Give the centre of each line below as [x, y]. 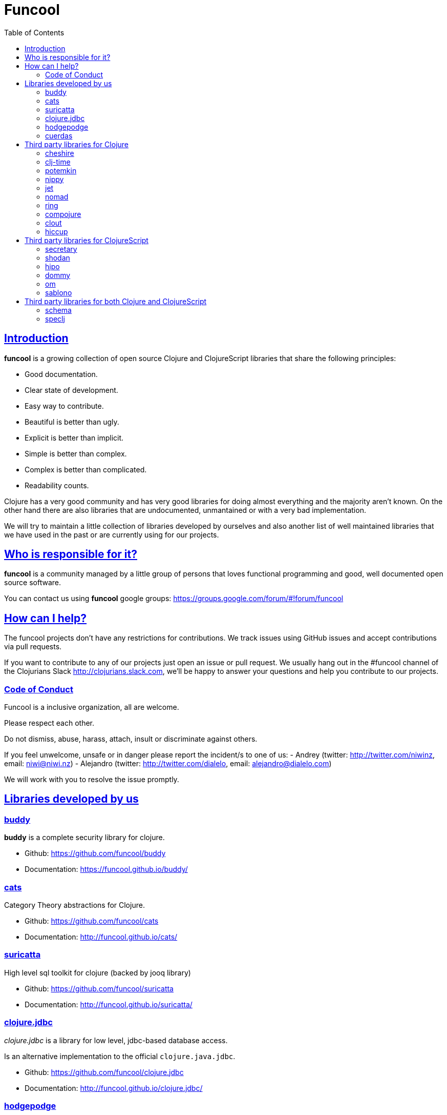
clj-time [58, 162]
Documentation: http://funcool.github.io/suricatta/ [109, 1004]
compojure [63, 214]
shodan [58, 257]
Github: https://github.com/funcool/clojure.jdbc [104, 1072]
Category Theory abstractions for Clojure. [74, 905]
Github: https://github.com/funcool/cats [92, 921]
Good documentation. [61, 374]
